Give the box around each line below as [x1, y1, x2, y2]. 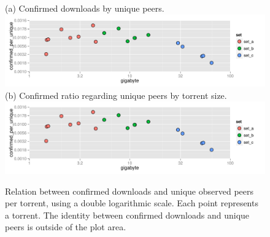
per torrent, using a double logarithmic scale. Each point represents [5, 196, 258, 209]
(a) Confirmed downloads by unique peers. [5, 2, 164, 14]
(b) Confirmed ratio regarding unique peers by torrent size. [5, 88, 227, 101]
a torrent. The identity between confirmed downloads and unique [5, 208, 250, 221]
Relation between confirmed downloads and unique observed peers [5, 184, 253, 197]
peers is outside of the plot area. [5, 220, 126, 233]
